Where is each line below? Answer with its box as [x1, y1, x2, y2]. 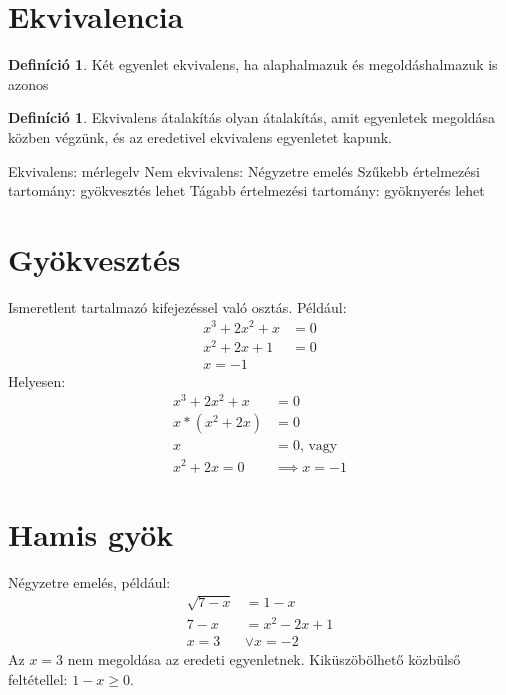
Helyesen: [8, 370, 66, 391]
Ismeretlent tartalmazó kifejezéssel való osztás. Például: [8, 296, 347, 317]
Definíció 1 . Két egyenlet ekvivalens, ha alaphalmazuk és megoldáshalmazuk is [8, 54, 498, 75]
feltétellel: [8, 668, 68, 689]
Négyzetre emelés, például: [8, 571, 171, 592]
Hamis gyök [8, 513, 174, 554]
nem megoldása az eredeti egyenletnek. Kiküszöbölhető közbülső [67, 648, 461, 669]
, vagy [299, 439, 338, 454]
